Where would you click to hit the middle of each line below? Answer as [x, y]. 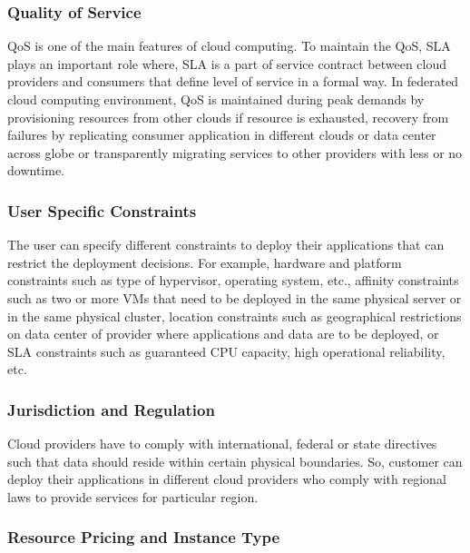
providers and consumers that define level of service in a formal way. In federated [233, 81]
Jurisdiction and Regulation [111, 409]
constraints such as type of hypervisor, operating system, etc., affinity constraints [233, 280]
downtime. [36, 170]
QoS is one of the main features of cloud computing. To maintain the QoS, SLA [229, 46]
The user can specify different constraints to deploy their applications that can [226, 245]
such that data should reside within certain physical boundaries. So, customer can [235, 461]
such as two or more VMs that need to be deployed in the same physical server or [235, 297]
